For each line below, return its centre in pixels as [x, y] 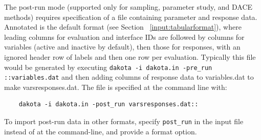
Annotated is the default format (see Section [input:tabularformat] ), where [123, 27]
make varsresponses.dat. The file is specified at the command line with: [116, 87]
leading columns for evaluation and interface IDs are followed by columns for [124, 37]
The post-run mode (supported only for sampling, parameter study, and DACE [128, 7]
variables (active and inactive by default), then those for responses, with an [122, 47]
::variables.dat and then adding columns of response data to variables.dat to [129, 77]
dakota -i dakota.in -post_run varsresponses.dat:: [108, 104]
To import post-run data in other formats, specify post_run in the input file [124, 121]
